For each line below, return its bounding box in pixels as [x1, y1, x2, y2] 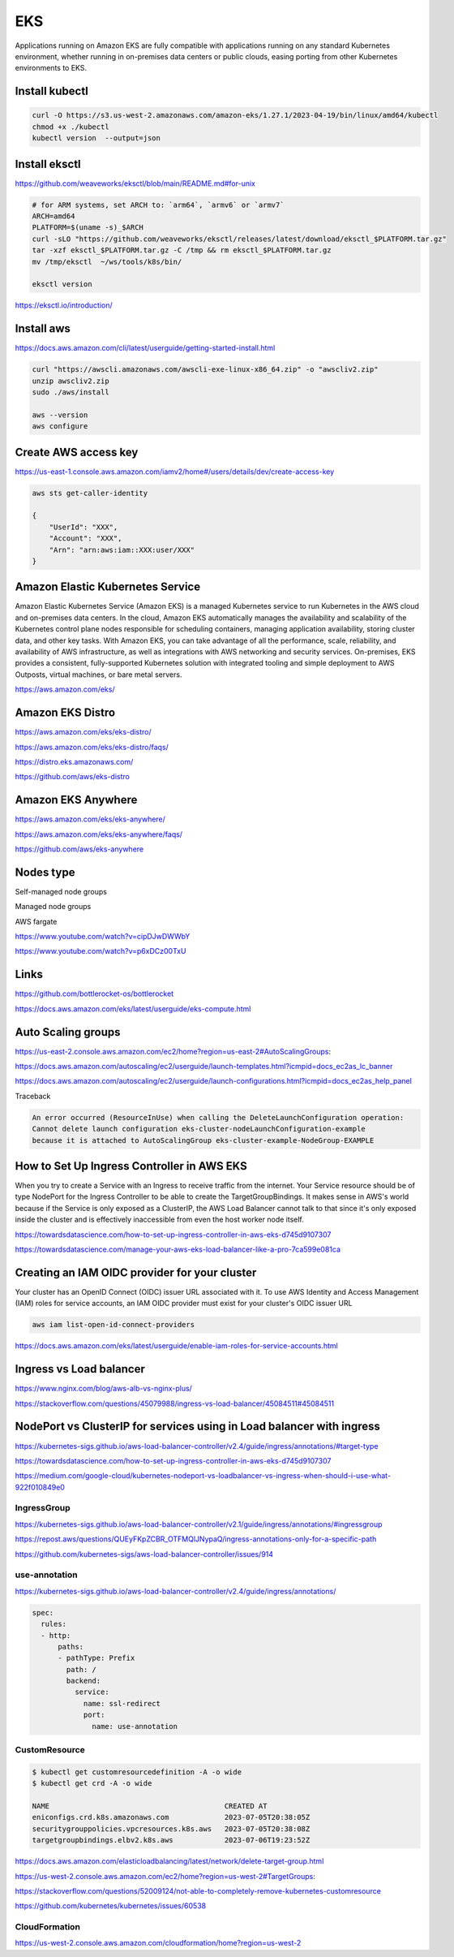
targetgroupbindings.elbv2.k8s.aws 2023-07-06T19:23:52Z [32, 1835, 311, 1845]
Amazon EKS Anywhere [15, 793, 138, 807]
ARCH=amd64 [32, 211, 75, 221]
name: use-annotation [92, 1722, 178, 1731]
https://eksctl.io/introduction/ [15, 300, 113, 310]
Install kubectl [15, 84, 88, 98]
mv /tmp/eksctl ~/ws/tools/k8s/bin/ [32, 256, 182, 266]
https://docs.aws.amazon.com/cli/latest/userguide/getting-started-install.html [15, 343, 276, 353]
